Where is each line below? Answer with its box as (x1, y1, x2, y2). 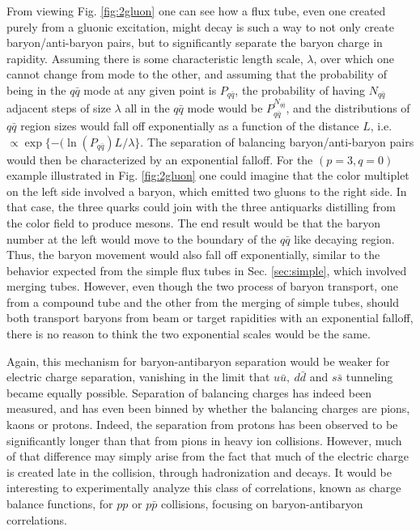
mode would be (187, 99, 263, 116)
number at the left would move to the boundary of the (6, 230, 277, 247)
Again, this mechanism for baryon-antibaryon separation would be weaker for (6, 352, 390, 369)
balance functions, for (6, 495, 113, 512)
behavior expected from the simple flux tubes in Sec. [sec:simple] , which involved (6, 261, 407, 278)
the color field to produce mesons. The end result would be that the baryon (6, 214, 380, 231)
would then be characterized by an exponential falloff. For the (6, 151, 313, 168)
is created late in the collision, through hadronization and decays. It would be (6, 463, 392, 480)
